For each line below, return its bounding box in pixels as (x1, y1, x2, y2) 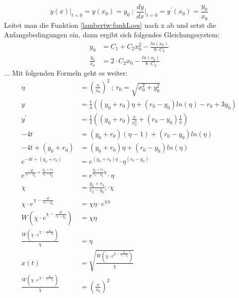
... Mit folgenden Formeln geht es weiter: (4, 67, 128, 78)
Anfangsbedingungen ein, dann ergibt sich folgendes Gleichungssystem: (4, 29, 220, 40)
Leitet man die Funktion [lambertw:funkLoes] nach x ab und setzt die (4, 19, 216, 30)
